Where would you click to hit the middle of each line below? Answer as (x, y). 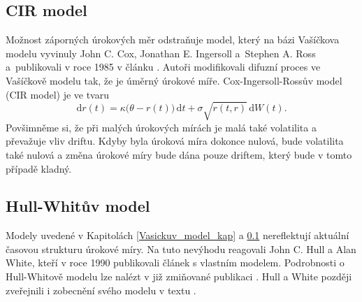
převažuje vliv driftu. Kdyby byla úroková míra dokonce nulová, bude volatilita (175, 141)
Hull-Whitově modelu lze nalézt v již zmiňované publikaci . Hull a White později (179, 276)
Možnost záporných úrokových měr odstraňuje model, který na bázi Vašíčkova (173, 39)
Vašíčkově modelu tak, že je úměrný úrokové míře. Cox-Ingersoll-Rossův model (174, 80)
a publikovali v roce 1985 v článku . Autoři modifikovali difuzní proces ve (163, 67)
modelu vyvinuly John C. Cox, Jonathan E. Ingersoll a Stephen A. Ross (161, 53)
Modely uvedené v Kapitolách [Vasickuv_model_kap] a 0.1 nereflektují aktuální (178, 235)
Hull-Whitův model (78, 206)
